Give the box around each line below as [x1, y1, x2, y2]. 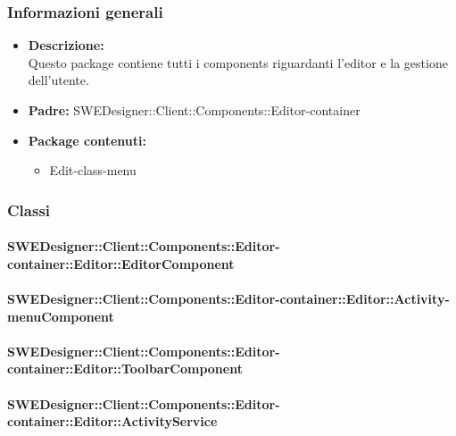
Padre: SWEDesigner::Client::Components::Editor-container [28, 101, 361, 119]
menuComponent [7, 306, 114, 325]
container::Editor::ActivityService [7, 412, 218, 431]
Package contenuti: [28, 130, 146, 149]
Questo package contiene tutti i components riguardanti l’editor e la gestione [28, 53, 448, 71]
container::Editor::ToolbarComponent [7, 359, 243, 378]
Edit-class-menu [49, 161, 137, 180]
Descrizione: [28, 36, 104, 54]
